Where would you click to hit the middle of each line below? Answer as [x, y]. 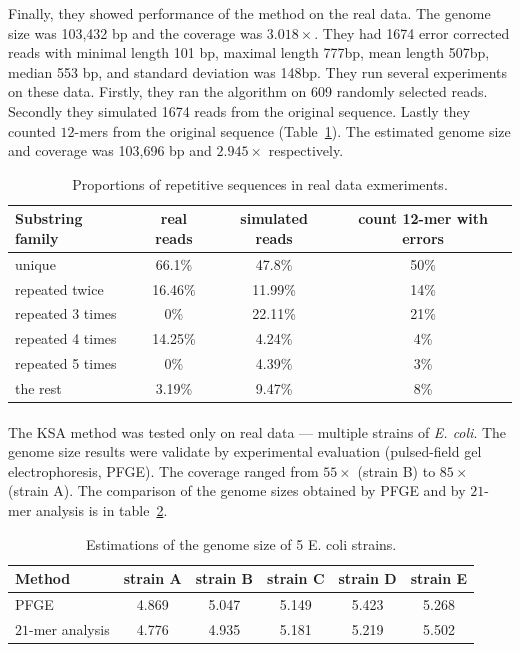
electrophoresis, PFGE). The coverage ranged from [163, 470]
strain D [367, 578]
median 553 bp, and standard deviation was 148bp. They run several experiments [258, 71]
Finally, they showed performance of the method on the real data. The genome [249, 13]
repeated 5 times [66, 363]
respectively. [306, 150]
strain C [296, 578]
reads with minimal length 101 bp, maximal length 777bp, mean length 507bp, [249, 52]
